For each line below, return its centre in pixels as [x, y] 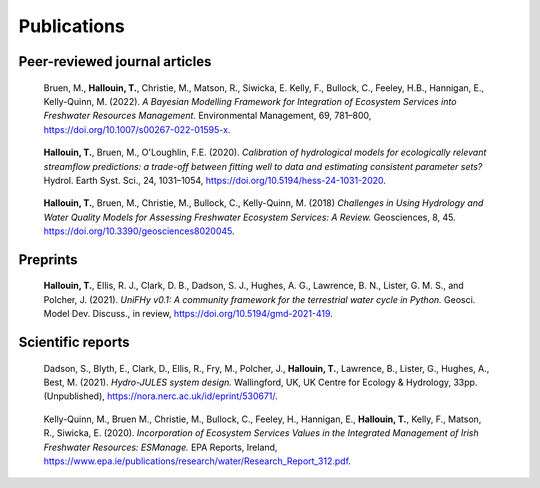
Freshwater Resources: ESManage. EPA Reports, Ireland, [160, 447]
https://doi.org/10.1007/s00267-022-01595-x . [137, 129]
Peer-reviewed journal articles [115, 61]
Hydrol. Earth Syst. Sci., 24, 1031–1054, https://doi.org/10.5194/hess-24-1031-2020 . [215, 180]
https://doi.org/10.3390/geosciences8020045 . [139, 231]
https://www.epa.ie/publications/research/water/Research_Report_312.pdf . [197, 461]
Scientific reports [74, 342]
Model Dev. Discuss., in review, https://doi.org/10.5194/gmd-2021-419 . [188, 314]
